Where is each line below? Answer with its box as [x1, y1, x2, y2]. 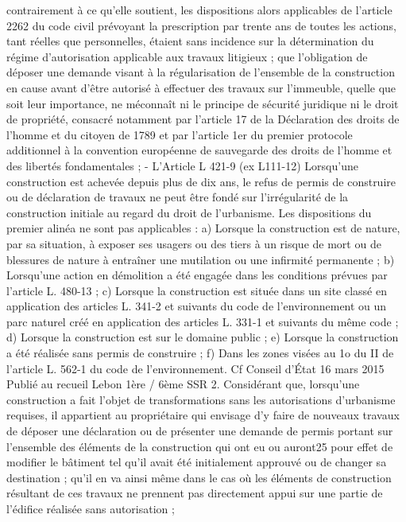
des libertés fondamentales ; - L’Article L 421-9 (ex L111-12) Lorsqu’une [6, 157, 358, 173]
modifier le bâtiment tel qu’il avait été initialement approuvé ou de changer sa [6, 454, 387, 470]
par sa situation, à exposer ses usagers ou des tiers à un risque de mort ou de [6, 235, 381, 251]
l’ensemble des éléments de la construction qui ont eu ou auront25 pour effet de [6, 438, 393, 454]
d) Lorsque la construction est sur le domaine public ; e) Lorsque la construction [6, 329, 399, 345]
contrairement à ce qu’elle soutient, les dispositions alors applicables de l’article [6, 2, 392, 18]
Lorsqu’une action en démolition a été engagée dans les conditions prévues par [6, 267, 388, 283]
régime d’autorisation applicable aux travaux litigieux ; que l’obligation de [6, 48, 368, 64]
